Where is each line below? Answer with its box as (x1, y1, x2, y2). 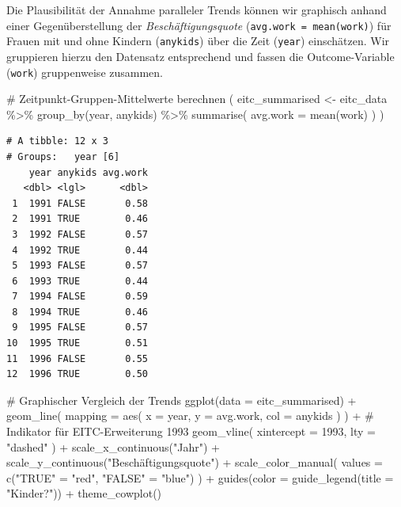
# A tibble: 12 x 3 (6, 135, 108, 147)
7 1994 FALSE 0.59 (12, 291, 148, 303)
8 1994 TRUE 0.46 (12, 306, 148, 318)
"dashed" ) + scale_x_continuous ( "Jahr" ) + (6, 438, 220, 455)
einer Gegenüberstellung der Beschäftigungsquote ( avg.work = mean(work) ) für (6, 17, 392, 33)
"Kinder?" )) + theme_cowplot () (6, 485, 162, 501)
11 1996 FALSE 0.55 (6, 353, 148, 364)
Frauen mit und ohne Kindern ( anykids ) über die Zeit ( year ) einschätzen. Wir (6, 32, 390, 49)
